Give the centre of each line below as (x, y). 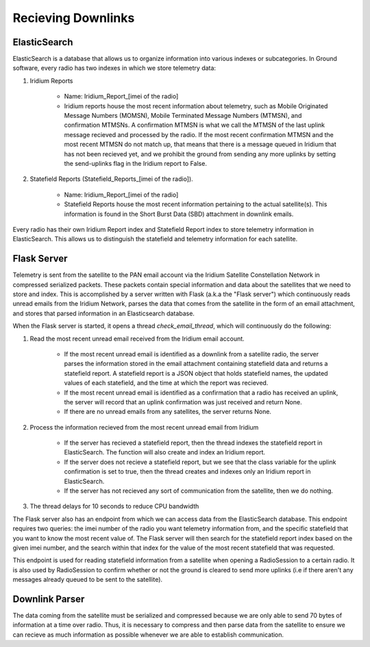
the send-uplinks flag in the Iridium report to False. (135, 163)
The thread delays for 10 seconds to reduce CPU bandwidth (114, 506)
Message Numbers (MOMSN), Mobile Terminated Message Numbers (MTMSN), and (183, 116)
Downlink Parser (49, 599)
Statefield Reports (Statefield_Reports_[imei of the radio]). (111, 179)
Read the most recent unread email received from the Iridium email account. (137, 339)
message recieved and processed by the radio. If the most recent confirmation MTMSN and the (199, 134)
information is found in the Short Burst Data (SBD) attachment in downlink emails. (179, 214)
